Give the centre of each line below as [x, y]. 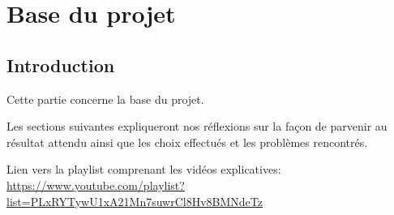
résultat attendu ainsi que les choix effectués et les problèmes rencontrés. [187, 142]
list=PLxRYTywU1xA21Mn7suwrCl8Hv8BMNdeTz [135, 201]
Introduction [61, 64]
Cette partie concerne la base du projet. [105, 99]
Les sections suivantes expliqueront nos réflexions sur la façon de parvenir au [197, 126]
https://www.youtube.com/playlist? [96, 185]
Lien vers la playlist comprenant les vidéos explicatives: [144, 169]
